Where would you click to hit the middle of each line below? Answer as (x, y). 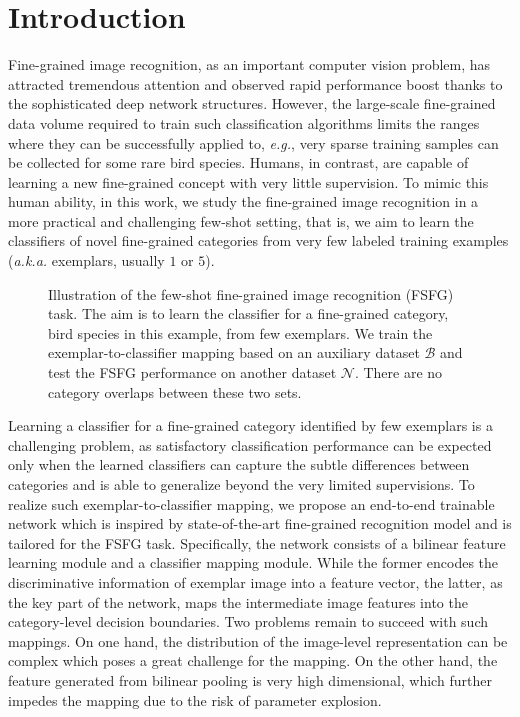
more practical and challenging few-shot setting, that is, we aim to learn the (241, 220)
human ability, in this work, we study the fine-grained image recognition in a (243, 201)
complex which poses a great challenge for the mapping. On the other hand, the (253, 660)
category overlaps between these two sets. (175, 391)
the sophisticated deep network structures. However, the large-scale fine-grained (252, 103)
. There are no (398, 372)
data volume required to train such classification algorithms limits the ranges (244, 122)
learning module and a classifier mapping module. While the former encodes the (253, 562)
